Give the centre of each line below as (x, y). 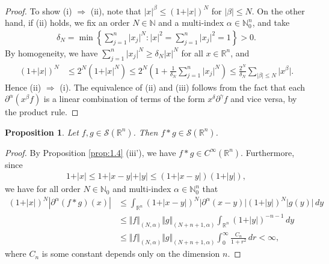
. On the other (278, 10)
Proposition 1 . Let (42, 132)
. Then (146, 132)
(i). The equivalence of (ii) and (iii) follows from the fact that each (182, 87)
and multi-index (142, 189)
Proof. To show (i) (38, 10)
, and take (271, 22)
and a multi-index (191, 22)
